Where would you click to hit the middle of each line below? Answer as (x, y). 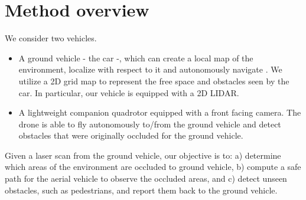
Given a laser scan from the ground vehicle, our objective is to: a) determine (143, 155)
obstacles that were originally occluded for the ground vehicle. (131, 135)
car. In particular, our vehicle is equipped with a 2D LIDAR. (129, 92)
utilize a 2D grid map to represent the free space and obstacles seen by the (154, 81)
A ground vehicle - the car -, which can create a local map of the (136, 58)
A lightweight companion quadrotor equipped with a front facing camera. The (160, 112)
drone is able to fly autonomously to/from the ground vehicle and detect (150, 124)
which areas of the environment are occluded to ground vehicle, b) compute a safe (153, 167)
